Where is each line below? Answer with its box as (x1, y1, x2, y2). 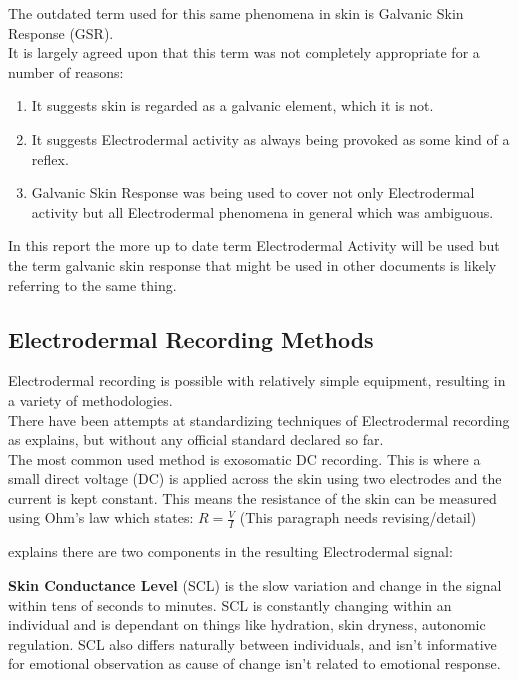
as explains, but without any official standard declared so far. (8, 429, 384, 450)
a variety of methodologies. (8, 389, 173, 410)
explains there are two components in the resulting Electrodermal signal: (8, 541, 453, 562)
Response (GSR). (8, 22, 114, 43)
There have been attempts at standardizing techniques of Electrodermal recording (8, 409, 510, 430)
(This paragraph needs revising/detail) (239, 507, 477, 528)
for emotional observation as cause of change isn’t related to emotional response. (8, 653, 501, 674)
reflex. (31, 148, 69, 169)
